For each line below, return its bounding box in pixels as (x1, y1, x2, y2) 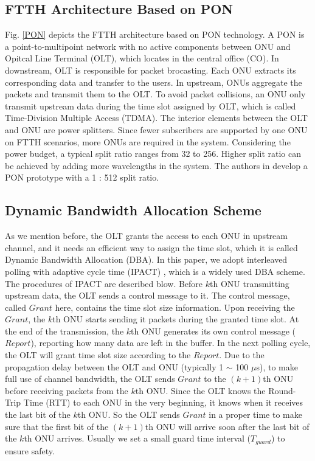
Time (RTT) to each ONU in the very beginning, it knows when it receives (23, 396, 303, 409)
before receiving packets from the (5, 384, 128, 397)
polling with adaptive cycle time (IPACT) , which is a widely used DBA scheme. (5, 265, 305, 277)
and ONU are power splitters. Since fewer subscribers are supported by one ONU (5, 123, 308, 136)
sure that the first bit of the (5, 420, 109, 432)
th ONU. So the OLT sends (77, 408, 180, 421)
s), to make (256, 360, 298, 373)
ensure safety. (5, 444, 55, 457)
